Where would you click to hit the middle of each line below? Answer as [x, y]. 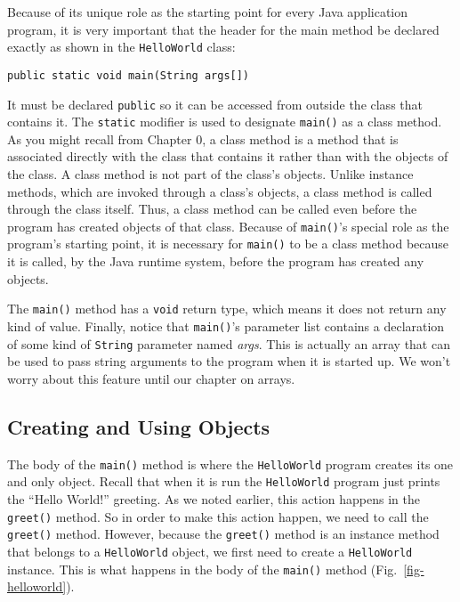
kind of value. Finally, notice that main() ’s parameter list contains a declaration [226, 325]
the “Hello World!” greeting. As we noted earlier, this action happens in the [214, 498]
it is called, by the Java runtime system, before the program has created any [216, 261]
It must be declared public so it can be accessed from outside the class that [215, 104]
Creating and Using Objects [139, 426]
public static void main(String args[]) [129, 75]
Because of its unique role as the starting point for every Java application [208, 12]
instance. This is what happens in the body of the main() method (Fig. [202, 569]
